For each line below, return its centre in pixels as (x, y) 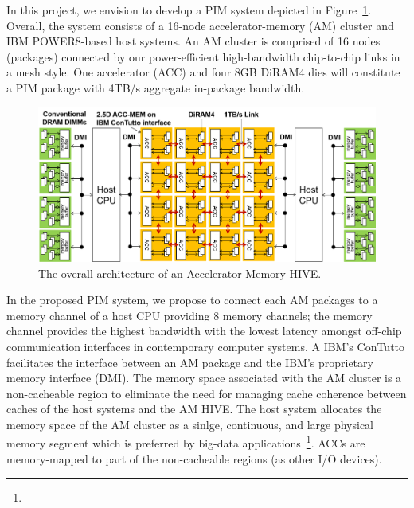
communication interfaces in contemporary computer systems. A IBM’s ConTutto (206, 346)
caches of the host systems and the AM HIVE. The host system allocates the (194, 409)
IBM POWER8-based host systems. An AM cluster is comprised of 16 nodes (193, 41)
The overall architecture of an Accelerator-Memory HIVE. (180, 273)
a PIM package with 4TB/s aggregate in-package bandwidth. (156, 87)
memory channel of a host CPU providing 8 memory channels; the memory (189, 315)
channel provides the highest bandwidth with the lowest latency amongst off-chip (204, 331)
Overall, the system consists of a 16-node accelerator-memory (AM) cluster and (200, 25)
